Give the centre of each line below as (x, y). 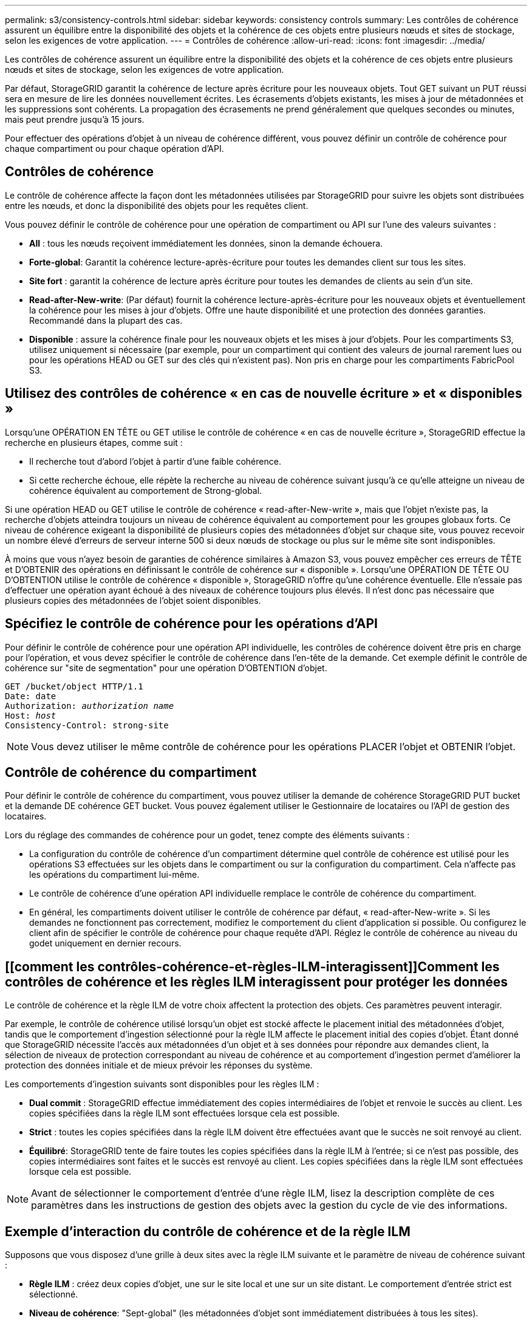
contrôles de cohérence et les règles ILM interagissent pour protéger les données (257, 982)
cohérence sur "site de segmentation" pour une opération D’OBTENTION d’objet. (166, 668)
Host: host (31, 715)
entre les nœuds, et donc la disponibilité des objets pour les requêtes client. (157, 205)
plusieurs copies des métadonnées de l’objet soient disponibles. (133, 600)
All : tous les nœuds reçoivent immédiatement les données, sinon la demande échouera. (206, 243)
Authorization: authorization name (90, 706)
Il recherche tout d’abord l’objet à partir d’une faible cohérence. (155, 461)
